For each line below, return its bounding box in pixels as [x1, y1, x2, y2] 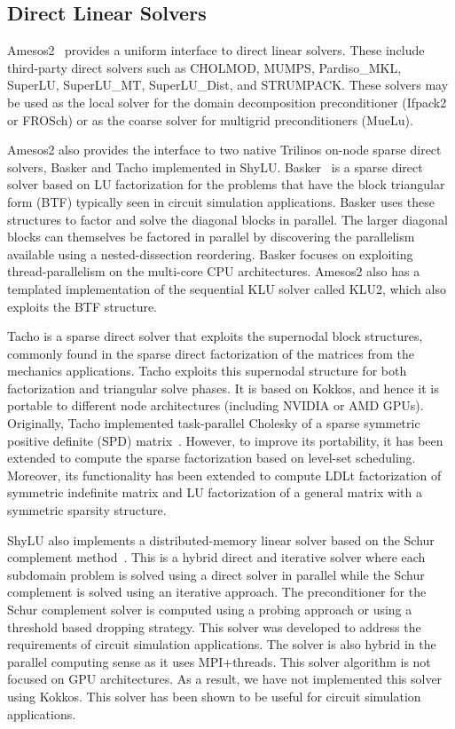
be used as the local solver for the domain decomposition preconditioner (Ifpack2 [7, 92, 447, 111]
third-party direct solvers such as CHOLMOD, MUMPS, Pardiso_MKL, [7, 58, 402, 76]
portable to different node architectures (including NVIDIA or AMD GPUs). [7, 396, 424, 415]
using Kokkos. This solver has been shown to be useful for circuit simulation [7, 686, 421, 705]
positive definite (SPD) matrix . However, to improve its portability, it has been [7, 431, 443, 449]
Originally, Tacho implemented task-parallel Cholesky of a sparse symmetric [7, 414, 420, 432]
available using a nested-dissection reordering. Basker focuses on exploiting [7, 244, 413, 263]
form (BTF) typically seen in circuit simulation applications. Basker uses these [7, 192, 435, 210]
